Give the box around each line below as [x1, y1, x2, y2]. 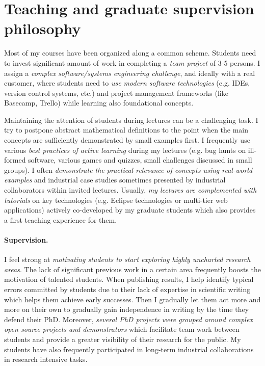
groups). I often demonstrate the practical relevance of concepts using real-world [4, 164, 253, 175]
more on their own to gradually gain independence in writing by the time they [4, 304, 249, 315]
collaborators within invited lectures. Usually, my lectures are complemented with [4, 185, 257, 195]
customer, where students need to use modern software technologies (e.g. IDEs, [4, 77, 250, 88]
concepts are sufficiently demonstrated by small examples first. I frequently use [4, 135, 250, 145]
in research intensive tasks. [4, 354, 88, 364]
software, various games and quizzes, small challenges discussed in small [28, 154, 252, 165]
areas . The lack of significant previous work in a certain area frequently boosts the [4, 264, 261, 274]
